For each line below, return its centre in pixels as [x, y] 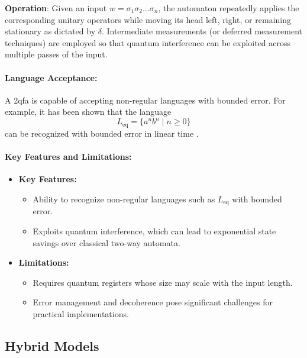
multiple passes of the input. [56, 54]
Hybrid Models [52, 345]
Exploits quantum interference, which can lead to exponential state [154, 230]
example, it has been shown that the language [88, 112]
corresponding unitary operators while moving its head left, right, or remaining [148, 19]
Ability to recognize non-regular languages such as [124, 199]
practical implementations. [81, 313]
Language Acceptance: [51, 77]
